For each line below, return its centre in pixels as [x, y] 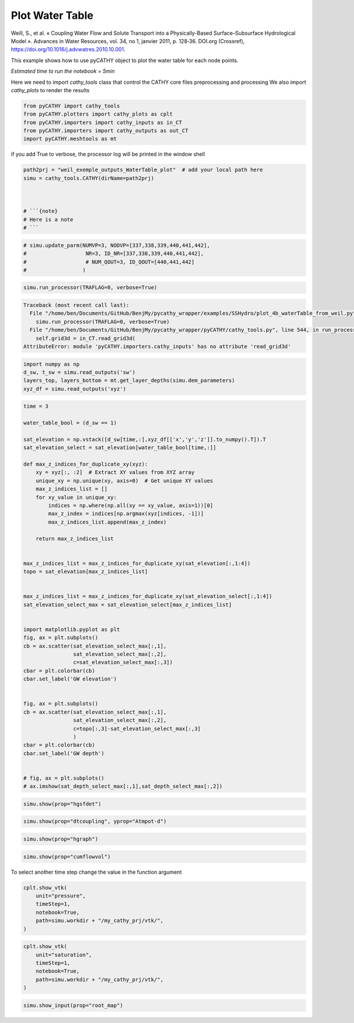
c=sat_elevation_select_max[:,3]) [123, 662]
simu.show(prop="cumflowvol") [67, 857]
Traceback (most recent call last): [76, 305]
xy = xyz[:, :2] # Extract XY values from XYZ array [115, 473]
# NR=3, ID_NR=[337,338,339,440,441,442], [114, 254]
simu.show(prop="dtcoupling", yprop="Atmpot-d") [95, 821]
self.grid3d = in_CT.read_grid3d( [86, 338]
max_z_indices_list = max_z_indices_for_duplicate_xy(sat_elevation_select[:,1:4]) [148, 597]
